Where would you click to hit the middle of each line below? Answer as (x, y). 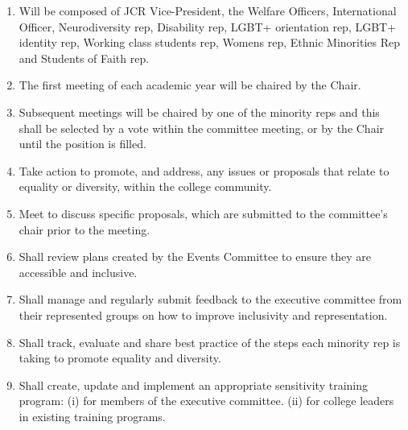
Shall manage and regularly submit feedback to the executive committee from (210, 299)
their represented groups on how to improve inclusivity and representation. (203, 314)
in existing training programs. (92, 416)
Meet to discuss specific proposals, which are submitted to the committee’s (203, 213)
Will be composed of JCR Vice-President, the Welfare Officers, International (208, 10)
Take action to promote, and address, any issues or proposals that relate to (204, 170)
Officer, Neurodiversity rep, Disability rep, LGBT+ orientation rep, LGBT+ (208, 26)
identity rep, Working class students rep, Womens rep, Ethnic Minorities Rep (209, 42)
